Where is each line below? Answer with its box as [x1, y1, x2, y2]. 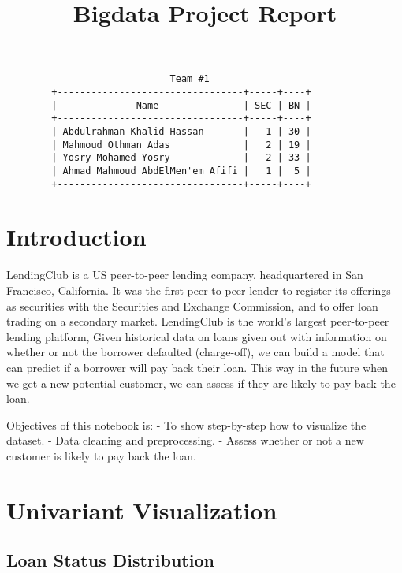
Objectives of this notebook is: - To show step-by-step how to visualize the [6, 416, 367, 433]
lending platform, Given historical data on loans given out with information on [6, 328, 387, 344]
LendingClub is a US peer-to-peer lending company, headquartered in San [6, 266, 363, 283]
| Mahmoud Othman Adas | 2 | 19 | [51, 139, 311, 151]
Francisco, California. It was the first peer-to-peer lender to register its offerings [6, 282, 391, 298]
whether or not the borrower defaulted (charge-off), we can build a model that [6, 344, 385, 360]
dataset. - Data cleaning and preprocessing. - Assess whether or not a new [6, 432, 364, 448]
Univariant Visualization [6, 493, 277, 526]
